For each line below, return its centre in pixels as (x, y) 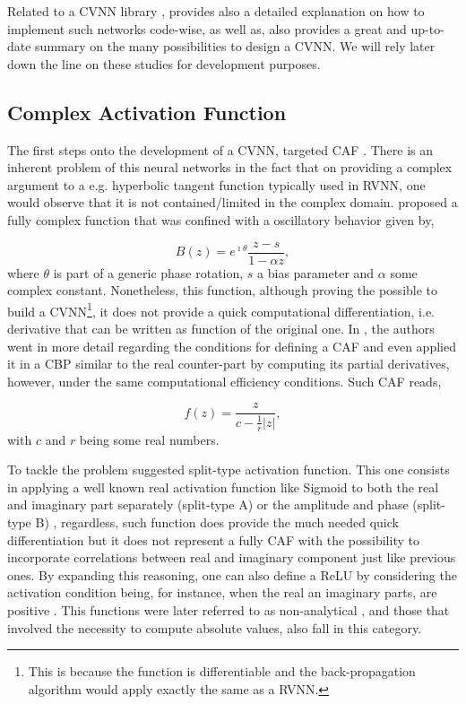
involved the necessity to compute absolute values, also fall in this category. (215, 627)
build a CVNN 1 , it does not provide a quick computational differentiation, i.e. (221, 309)
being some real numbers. (149, 439)
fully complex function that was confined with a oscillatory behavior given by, (221, 219)
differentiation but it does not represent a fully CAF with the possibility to (213, 539)
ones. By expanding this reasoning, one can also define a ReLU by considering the (232, 574)
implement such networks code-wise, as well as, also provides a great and (207, 28)
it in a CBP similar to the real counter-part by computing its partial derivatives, (229, 364)
